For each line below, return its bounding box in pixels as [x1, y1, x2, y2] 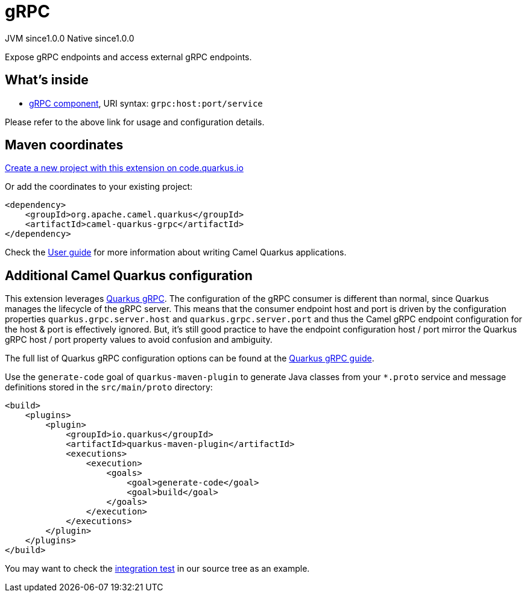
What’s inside [5, 72, 89, 88]
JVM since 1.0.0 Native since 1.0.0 [5, 33, 134, 43]
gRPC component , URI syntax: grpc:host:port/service [29, 98, 263, 108]
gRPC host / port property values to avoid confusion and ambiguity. [5, 334, 273, 345]
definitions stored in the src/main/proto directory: [5, 382, 213, 393]
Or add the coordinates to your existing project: [5, 181, 193, 192]
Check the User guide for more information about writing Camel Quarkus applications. [5, 247, 347, 258]
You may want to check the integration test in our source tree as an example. [5, 563, 310, 574]
